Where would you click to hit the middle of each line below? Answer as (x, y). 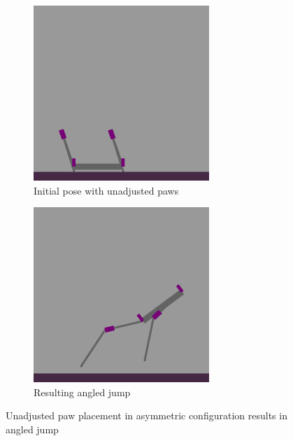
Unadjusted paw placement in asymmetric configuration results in (146, 415)
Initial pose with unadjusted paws (106, 190)
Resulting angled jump (82, 392)
